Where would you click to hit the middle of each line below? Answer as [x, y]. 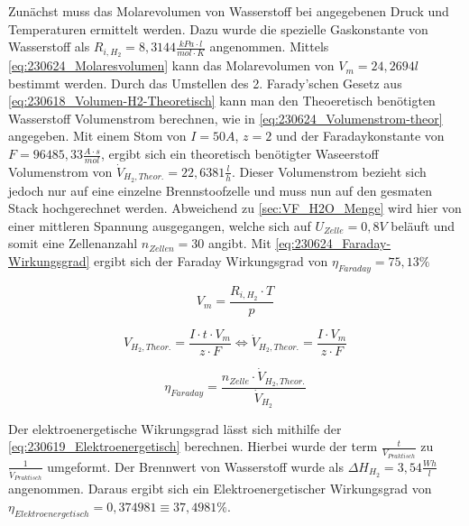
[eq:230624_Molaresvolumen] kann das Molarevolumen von [171, 65]
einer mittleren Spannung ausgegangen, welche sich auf [160, 225]
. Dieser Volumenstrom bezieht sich [329, 171]
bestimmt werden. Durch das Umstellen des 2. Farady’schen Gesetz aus [205, 83]
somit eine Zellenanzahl [73, 243]
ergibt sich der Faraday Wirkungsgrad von [211, 261]
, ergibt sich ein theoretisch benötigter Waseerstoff [239, 154]
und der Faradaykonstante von [360, 136]
